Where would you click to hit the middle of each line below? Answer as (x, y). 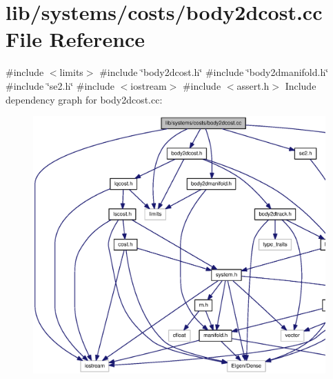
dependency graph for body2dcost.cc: (84, 99)
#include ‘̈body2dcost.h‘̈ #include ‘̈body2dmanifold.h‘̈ (214, 72)
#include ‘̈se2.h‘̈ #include (60, 85)
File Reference (75, 39)
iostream (149, 85)
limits (71, 72)
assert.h (253, 85)
